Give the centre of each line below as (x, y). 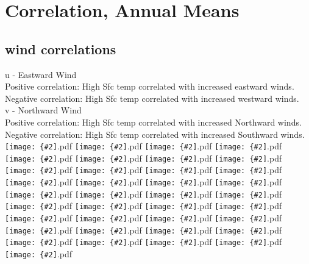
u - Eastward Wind (41, 74)
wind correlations (61, 48)
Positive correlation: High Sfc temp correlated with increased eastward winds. (150, 86)
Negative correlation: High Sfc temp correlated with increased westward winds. (152, 98)
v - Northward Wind (43, 110)
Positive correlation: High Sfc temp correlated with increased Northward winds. (153, 122)
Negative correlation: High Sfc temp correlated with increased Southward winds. (155, 134)
